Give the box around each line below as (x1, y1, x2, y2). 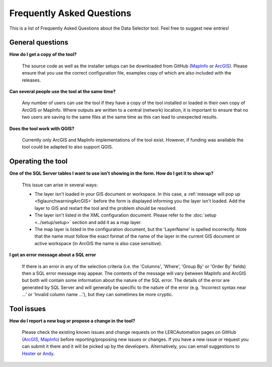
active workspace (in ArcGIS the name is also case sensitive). (34, 240, 162, 246)
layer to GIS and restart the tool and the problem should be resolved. (34, 205, 177, 211)
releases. (22, 77, 41, 83)
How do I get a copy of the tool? (9, 51, 77, 57)
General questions (9, 38, 69, 47)
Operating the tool (9, 157, 68, 166)
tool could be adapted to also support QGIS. (22, 144, 113, 150)
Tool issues (9, 305, 46, 313)
